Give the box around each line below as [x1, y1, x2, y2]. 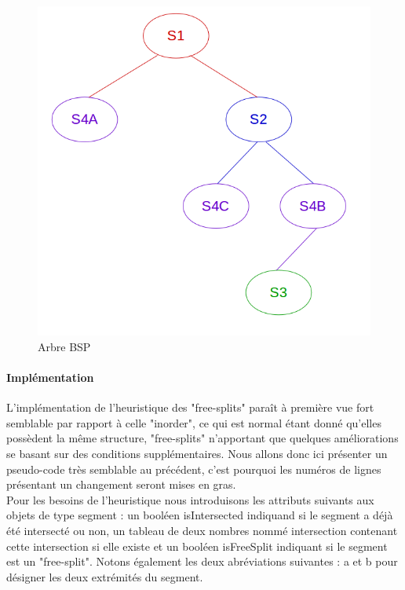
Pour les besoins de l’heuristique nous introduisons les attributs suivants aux [6, 491, 374, 508]
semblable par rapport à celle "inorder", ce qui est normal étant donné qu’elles [6, 414, 381, 431]
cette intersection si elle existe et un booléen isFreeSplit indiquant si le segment [6, 537, 388, 554]
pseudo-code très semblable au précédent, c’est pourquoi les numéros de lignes [6, 460, 381, 477]
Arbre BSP [38, 338, 91, 354]
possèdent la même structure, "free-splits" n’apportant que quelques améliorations [6, 430, 399, 446]
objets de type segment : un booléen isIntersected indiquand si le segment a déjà [6, 507, 393, 523]
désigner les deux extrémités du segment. [6, 568, 203, 585]
